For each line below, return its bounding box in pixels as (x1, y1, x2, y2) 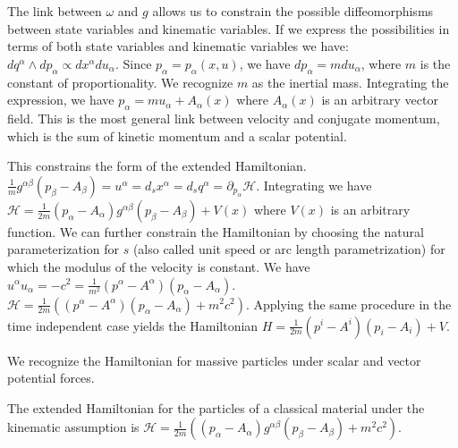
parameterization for (7, 240, 119, 258)
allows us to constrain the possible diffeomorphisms (152, 2, 434, 20)
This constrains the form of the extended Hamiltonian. (7, 156, 307, 175)
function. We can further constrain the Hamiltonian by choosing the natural (7, 222, 424, 241)
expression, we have (7, 90, 114, 109)
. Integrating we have (256, 175, 372, 194)
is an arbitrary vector (321, 90, 438, 109)
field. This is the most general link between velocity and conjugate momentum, (7, 108, 440, 127)
